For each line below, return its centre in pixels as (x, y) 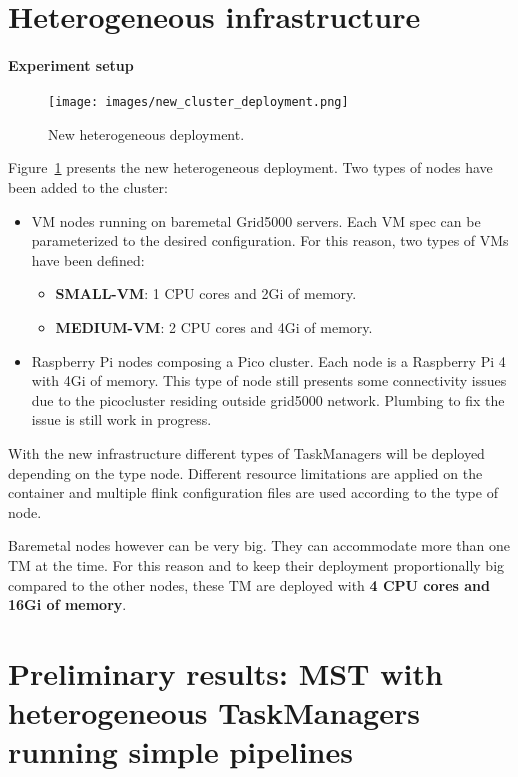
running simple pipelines (180, 751)
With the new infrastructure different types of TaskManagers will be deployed (246, 452)
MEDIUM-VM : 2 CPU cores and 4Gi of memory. (214, 326)
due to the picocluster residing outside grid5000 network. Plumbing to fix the (268, 399)
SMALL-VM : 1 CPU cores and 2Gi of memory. (206, 293)
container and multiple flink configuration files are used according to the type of (253, 492)
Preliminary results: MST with (225, 672)
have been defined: (88, 259)
